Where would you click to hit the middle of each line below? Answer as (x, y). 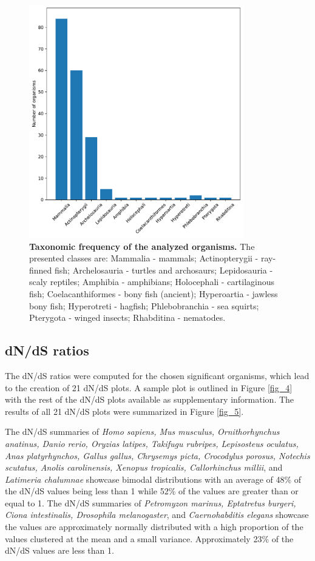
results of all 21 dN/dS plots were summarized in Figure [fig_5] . (124, 411)
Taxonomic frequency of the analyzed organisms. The (142, 246)
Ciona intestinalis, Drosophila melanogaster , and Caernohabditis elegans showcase (157, 515)
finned (41, 270)
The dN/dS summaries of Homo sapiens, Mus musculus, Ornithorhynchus (142, 432)
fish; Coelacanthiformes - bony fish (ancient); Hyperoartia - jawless (154, 293)
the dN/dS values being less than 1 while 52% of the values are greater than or (152, 491)
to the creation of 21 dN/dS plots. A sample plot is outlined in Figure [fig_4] (149, 387)
